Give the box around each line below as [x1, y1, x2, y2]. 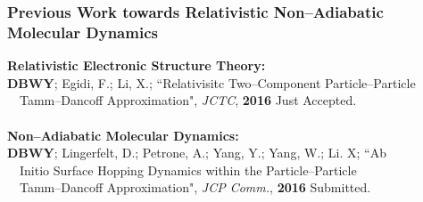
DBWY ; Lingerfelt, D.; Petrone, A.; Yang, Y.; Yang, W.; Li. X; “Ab [7, 143, 386, 162]
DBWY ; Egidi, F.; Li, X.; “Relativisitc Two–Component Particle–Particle [7, 73, 416, 92]
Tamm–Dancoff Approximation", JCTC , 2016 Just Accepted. [20, 91, 357, 109]
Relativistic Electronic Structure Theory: [7, 56, 266, 75]
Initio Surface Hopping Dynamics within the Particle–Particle [20, 160, 357, 179]
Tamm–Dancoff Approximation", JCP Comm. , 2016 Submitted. [20, 178, 371, 197]
